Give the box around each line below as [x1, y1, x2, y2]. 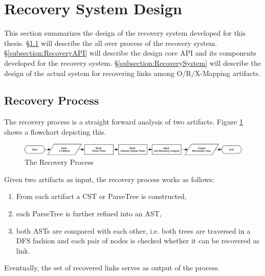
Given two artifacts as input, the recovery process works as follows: [4, 173, 214, 184]
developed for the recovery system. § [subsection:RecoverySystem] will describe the [4, 57, 261, 68]
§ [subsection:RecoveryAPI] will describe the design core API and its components [4, 47, 256, 58]
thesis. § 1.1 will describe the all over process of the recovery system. [4, 37, 217, 48]
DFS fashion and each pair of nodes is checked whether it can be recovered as [16, 235, 260, 246]
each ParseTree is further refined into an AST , [16, 208, 162, 218]
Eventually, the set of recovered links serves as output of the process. [4, 262, 220, 273]
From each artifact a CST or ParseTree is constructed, [16, 191, 187, 202]
